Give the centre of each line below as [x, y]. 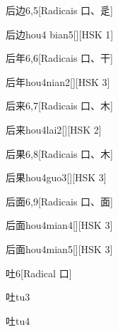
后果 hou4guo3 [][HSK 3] [56, 177]
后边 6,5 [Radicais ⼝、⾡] [59, 10]
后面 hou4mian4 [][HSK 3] [59, 225]
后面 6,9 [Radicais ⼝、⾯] [59, 201]
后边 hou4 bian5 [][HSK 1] [60, 34]
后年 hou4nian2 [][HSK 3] [58, 81]
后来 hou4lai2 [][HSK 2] [54, 129]
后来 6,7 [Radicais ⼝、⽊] [59, 106]
